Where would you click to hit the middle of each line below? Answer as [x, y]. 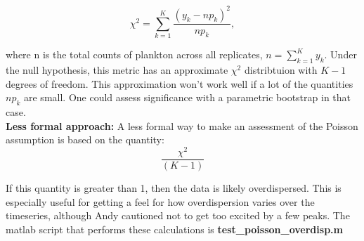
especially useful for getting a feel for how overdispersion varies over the [160, 201]
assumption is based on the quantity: [85, 139]
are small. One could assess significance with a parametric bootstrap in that [188, 97]
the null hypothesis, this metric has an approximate [117, 70]
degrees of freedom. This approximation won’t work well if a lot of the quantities [180, 83]
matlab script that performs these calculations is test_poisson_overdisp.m [174, 229]
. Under [340, 54]
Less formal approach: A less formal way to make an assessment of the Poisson [182, 125]
